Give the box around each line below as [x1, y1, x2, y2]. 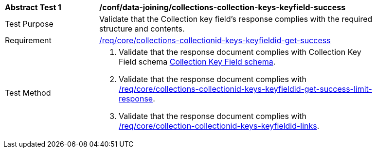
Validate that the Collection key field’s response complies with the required [99, 14, 373, 24]
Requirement [5, 35, 52, 45]
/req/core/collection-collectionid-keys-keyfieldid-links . [119, 121, 320, 131]
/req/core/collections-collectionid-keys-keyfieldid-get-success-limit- [119, 84, 372, 94]
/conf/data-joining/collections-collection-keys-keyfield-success [99, 2, 346, 12]
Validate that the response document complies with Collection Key [119, 47, 361, 57]
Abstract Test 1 [5, 2, 61, 12]
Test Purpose [5, 19, 54, 29]
